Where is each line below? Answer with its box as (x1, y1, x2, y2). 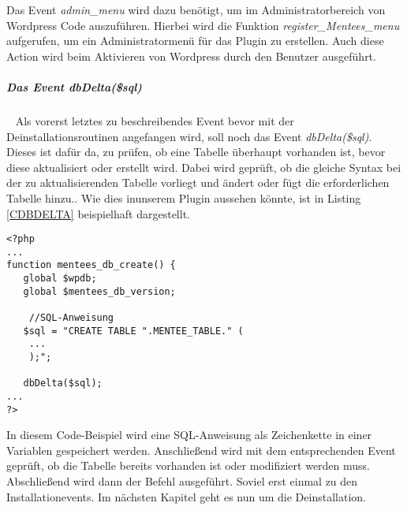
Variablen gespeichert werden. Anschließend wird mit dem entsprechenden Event (6, 441, 396, 458)
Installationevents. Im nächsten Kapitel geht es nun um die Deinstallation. (6, 488, 366, 504)
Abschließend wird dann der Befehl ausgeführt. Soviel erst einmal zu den (6, 473, 358, 490)
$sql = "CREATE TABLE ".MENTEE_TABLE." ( (23, 325, 244, 337)
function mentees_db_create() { (6, 259, 176, 271)
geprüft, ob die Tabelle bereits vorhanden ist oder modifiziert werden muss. (6, 457, 371, 474)
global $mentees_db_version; (23, 285, 176, 297)
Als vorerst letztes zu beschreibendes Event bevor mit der (15, 112, 294, 128)
